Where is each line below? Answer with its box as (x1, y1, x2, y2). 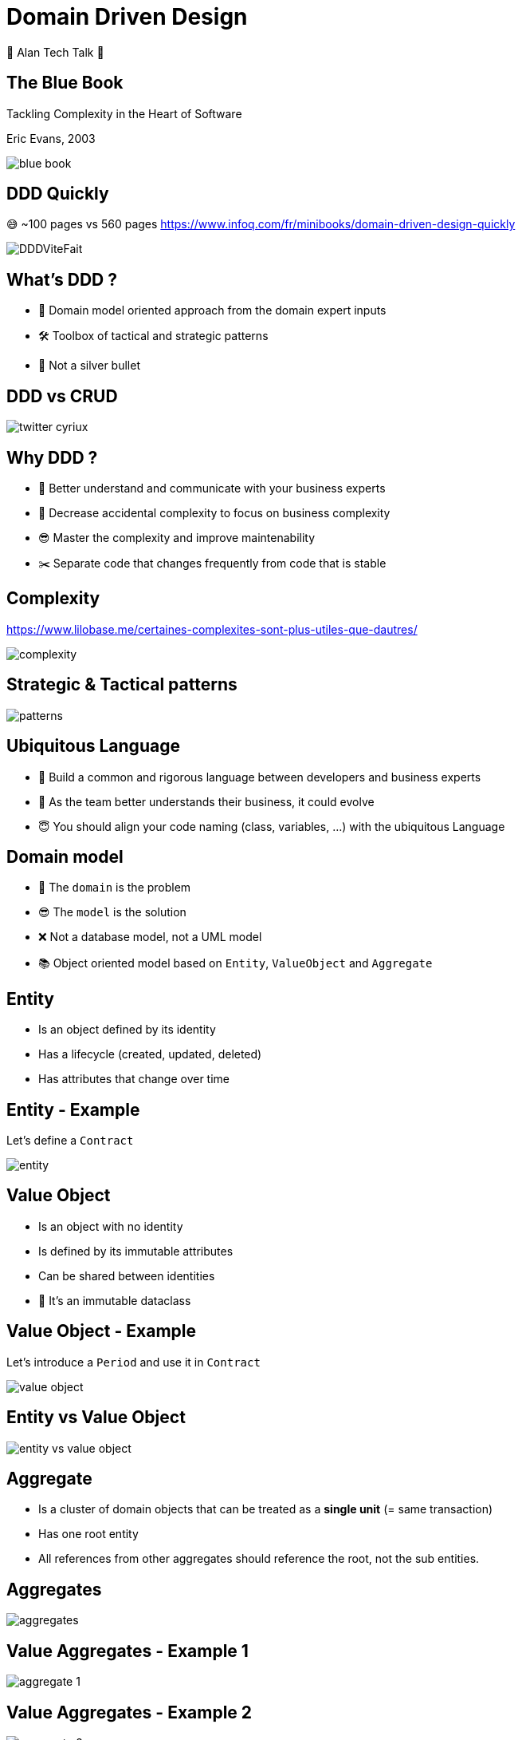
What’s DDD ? (6, 269, 118, 290)
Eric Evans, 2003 (6, 131, 96, 145)
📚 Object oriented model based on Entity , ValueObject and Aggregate (38, 956, 433, 971)
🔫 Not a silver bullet (38, 358, 140, 373)
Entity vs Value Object (6, 1407, 186, 1428)
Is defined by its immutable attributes (38, 1244, 234, 1258)
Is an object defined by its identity (38, 1022, 216, 1037)
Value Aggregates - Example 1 (6, 1640, 249, 1661)
